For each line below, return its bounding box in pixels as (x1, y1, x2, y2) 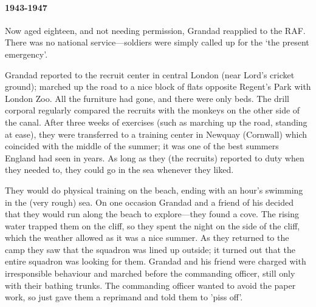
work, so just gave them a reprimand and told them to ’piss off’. (5, 291, 243, 303)
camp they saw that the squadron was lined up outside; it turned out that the (5, 243, 295, 255)
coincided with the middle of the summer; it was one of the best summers (5, 140, 279, 152)
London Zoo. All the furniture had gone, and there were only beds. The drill (5, 92, 289, 104)
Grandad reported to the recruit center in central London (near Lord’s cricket (5, 68, 295, 81)
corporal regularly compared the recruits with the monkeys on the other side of (5, 104, 300, 116)
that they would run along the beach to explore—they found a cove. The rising (5, 207, 299, 220)
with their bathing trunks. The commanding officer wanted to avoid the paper (5, 278, 296, 291)
